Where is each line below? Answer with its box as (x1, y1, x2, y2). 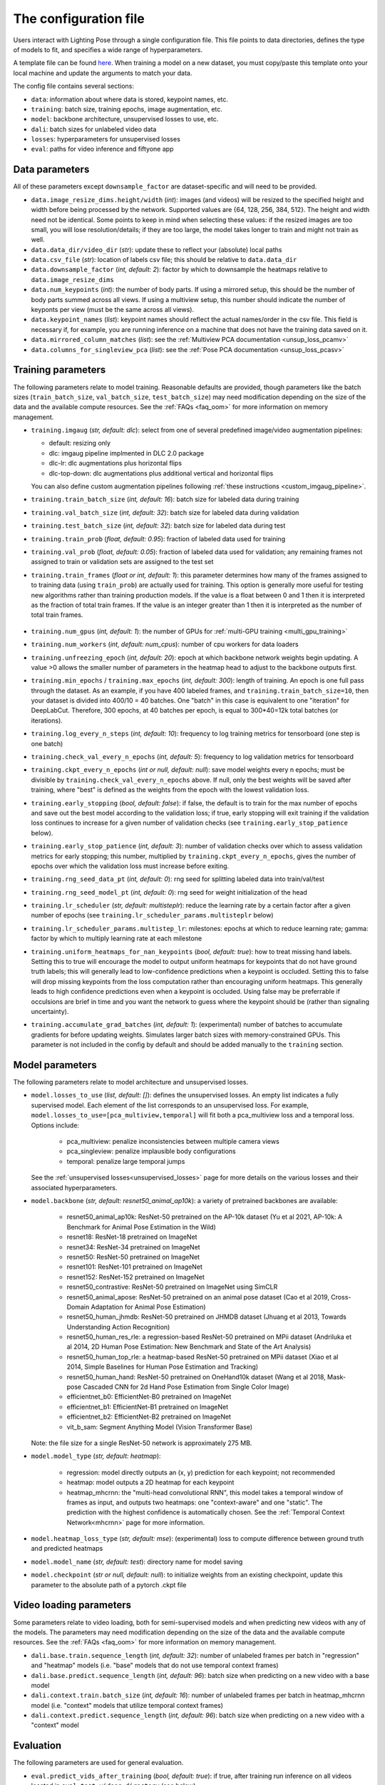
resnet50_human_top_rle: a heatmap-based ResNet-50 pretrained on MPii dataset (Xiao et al (66, 1352, 339, 1361)
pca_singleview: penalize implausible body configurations (66, 1147, 237, 1156)
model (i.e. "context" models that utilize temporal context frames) (31, 1701, 224, 1709)
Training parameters (13, 364, 106, 376)
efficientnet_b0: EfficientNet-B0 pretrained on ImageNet (66, 1392, 232, 1401)
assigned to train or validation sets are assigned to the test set (31, 558, 214, 566)
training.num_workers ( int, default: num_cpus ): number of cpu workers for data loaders (31, 640, 299, 649)
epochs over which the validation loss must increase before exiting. (31, 861, 230, 870)
